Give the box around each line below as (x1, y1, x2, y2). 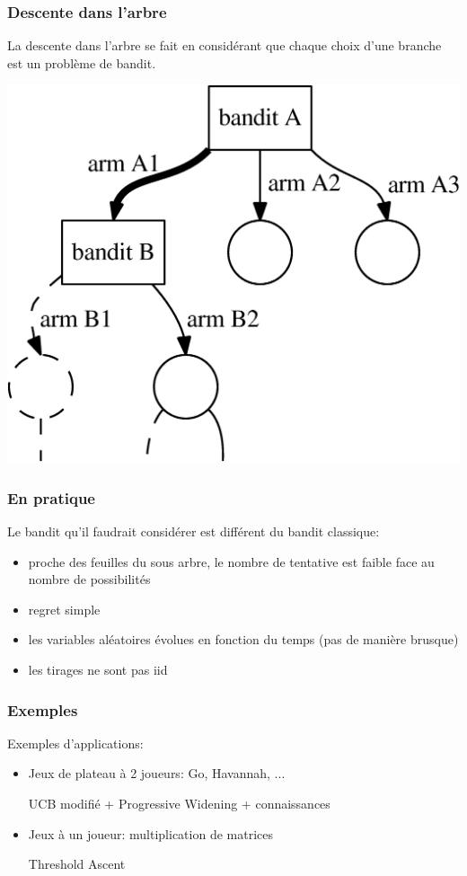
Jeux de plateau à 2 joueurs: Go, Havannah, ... (28, 764, 286, 783)
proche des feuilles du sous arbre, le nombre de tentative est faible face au (28, 552, 435, 571)
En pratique (7, 486, 95, 509)
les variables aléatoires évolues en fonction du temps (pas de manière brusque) (28, 630, 459, 649)
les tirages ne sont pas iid (28, 660, 168, 678)
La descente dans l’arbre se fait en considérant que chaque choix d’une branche (7, 36, 442, 55)
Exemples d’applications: (7, 733, 144, 752)
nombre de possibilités (28, 570, 151, 588)
